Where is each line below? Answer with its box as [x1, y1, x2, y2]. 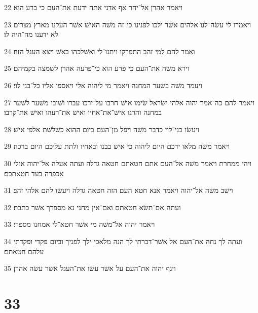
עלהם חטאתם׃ [4, 246, 44, 256]
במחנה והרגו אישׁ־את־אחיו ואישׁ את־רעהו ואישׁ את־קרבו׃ [4, 107, 162, 118]
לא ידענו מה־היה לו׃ [4, 29, 59, 40]
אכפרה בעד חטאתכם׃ [4, 168, 64, 178]
